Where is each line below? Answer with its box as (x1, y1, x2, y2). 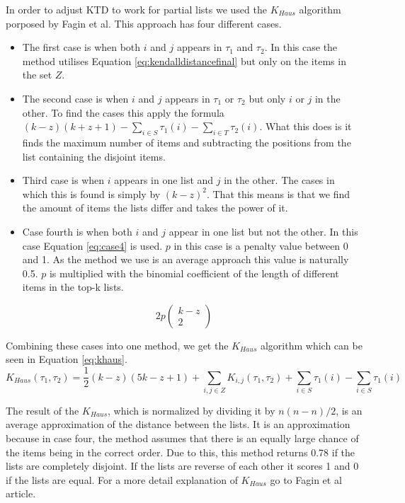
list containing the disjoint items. (22, 149, 166, 163)
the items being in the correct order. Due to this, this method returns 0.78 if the (6, 444, 355, 459)
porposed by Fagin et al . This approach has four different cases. (6, 16, 282, 30)
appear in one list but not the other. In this (169, 224, 358, 238)
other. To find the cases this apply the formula (22, 105, 224, 120)
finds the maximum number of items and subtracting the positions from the (22, 134, 351, 149)
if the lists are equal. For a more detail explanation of (6, 472, 238, 487)
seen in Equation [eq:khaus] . (6, 352, 127, 366)
